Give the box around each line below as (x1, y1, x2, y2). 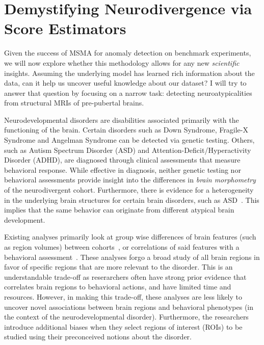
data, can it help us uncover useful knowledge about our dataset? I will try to (4, 77, 247, 88)
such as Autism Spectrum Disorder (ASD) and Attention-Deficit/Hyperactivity (4, 144, 251, 155)
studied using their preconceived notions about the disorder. (4, 331, 192, 342)
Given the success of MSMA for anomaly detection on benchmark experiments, (4, 47, 251, 58)
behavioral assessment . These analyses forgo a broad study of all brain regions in (4, 251, 260, 262)
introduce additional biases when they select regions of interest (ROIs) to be (4, 321, 243, 332)
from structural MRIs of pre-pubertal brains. (4, 97, 144, 108)
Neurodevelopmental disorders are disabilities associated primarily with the (4, 114, 239, 125)
